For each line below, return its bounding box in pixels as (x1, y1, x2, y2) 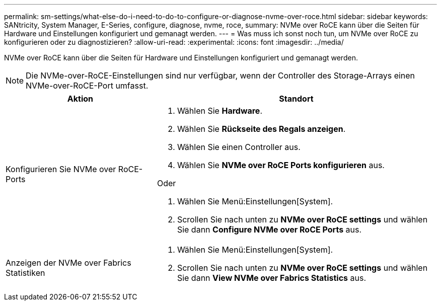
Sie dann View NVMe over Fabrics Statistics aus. (177, 273, 366, 283)
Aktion (67, 94, 94, 104)
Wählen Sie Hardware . (177, 106, 262, 116)
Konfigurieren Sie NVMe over (6, 164, 116, 174)
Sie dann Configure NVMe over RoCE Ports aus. (177, 224, 362, 235)
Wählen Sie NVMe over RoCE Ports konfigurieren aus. (177, 160, 385, 170)
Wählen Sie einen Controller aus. (177, 142, 301, 152)
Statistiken (6, 268, 45, 278)
